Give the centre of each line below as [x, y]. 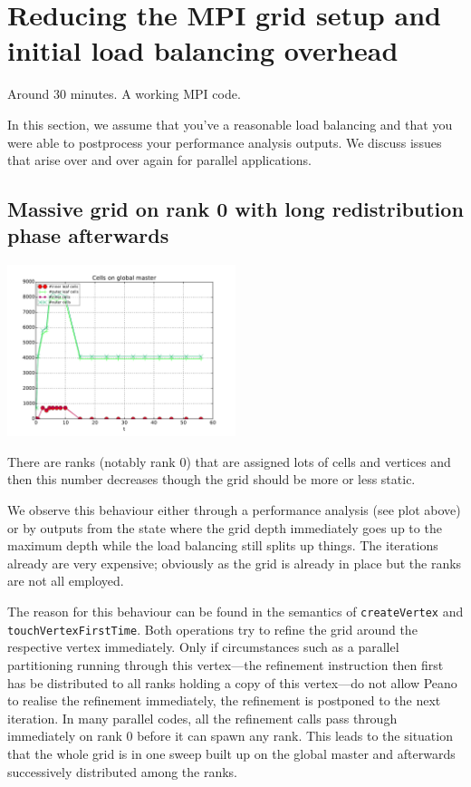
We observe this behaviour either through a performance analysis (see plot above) [234, 510]
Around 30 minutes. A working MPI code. [124, 94]
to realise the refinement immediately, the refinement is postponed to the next [224, 700]
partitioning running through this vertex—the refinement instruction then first [226, 664]
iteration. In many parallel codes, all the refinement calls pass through [202, 718]
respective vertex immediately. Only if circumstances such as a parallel [203, 647]
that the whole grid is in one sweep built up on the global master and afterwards [231, 753]
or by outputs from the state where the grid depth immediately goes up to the [225, 527]
